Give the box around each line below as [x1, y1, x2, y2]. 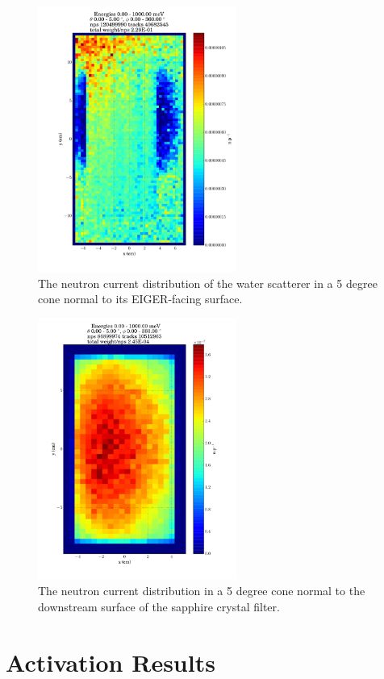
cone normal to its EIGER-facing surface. [38, 290, 243, 307]
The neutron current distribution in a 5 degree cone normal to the [38, 582, 365, 599]
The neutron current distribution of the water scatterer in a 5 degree [38, 274, 378, 291]
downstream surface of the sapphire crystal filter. [38, 598, 280, 614]
